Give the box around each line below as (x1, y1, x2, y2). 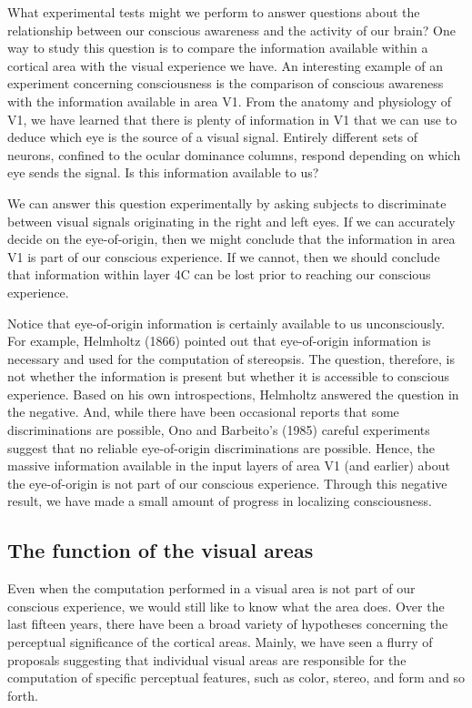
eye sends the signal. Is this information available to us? (7, 163, 319, 182)
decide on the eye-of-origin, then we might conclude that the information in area (7, 229, 456, 248)
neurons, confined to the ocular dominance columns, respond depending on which (7, 145, 461, 164)
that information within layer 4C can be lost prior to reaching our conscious (7, 265, 431, 284)
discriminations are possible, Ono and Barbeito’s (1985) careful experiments (7, 420, 430, 440)
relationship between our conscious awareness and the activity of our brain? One (7, 20, 456, 39)
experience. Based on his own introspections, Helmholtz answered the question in (7, 384, 459, 403)
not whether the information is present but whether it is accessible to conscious (7, 367, 449, 386)
